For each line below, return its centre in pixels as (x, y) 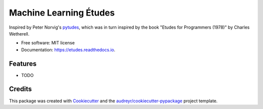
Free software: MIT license (48, 43)
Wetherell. (19, 34)
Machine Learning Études (62, 13)
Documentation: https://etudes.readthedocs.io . (68, 50)
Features (23, 64)
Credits (20, 89)
